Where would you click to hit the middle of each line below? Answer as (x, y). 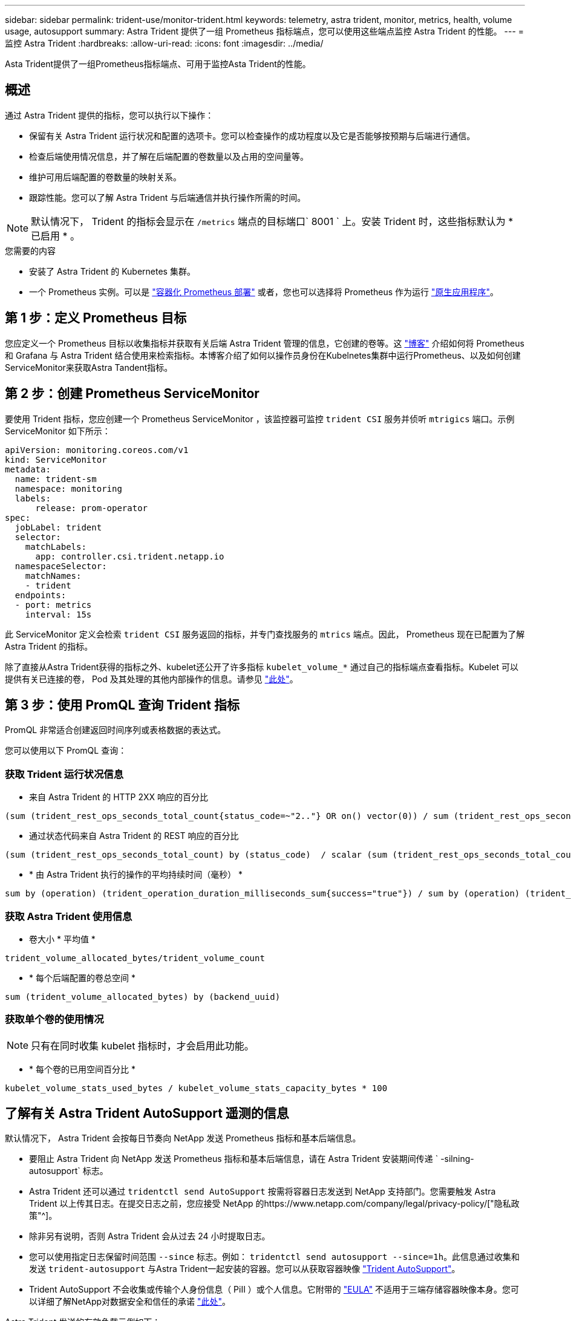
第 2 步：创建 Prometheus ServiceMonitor (132, 394)
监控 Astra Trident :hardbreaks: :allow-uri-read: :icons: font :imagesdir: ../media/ (164, 43)
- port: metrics (53, 605)
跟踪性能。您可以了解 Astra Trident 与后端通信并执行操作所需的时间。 (168, 197)
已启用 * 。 (56, 236)
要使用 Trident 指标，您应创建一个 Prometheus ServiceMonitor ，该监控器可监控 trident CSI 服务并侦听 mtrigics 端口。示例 (260, 419)
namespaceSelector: (61, 566)
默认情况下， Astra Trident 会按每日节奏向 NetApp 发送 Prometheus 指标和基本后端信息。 (183, 1138)
